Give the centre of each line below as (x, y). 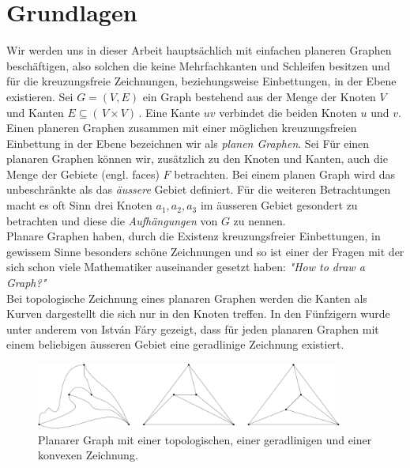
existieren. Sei (40, 96)
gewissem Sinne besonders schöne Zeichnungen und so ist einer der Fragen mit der (205, 251)
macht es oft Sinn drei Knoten (79, 205)
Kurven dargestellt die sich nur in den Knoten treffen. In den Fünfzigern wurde (198, 313)
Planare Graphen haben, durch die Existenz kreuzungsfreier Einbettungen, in (194, 236)
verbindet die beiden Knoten (288, 112)
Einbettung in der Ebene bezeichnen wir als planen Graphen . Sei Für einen (188, 143)
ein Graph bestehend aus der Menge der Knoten (259, 96)
